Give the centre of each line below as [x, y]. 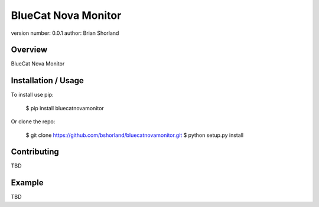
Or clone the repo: [33, 121]
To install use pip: [32, 95]
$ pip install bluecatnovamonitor [65, 108]
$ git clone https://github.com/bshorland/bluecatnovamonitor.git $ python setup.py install [135, 135]
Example [27, 183]
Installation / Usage [47, 80]
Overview [29, 50]
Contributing [35, 152]
